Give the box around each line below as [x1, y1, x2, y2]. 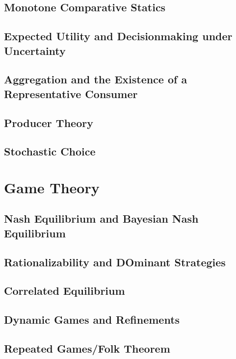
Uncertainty [4, 43, 66, 58]
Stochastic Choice [4, 144, 96, 159]
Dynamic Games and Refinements [4, 312, 180, 327]
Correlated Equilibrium [4, 283, 125, 298]
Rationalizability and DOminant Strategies [4, 254, 226, 269]
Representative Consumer [4, 86, 138, 101]
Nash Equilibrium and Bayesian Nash [4, 211, 199, 226]
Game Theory [4, 177, 100, 197]
